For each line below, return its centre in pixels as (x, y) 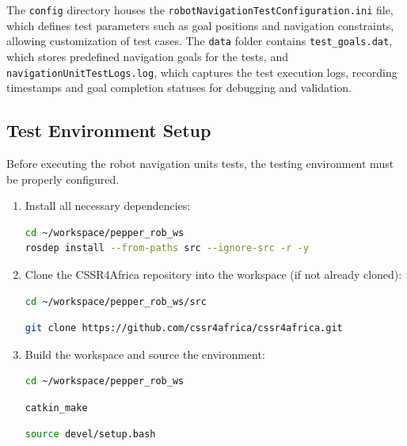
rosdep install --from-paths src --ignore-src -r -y (167, 248)
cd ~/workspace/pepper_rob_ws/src (116, 301)
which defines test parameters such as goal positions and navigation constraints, (200, 25)
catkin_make (56, 408)
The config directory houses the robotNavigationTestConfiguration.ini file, (200, 10)
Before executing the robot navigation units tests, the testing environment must (200, 163)
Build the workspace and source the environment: (145, 354)
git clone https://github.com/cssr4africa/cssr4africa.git (184, 328)
